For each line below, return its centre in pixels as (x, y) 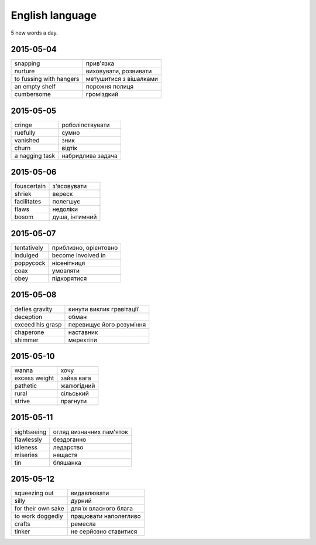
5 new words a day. (34, 33)
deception (28, 316)
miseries (26, 455)
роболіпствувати (86, 125)
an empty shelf (35, 87)
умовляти (66, 271)
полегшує (66, 202)
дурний (81, 501)
